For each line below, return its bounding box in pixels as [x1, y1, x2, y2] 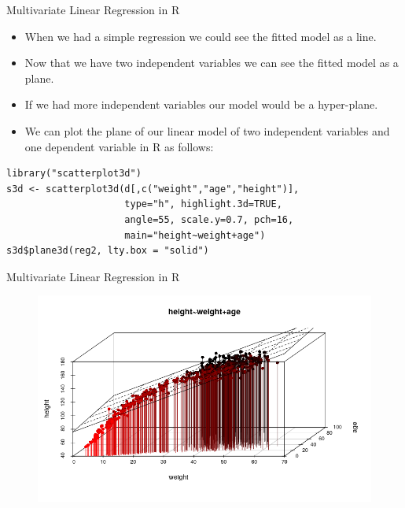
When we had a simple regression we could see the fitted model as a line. [24, 28, 377, 44]
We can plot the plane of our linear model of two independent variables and [24, 122, 390, 139]
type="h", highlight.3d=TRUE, [124, 198, 282, 210]
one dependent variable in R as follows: [24, 138, 214, 154]
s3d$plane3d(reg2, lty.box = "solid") [6, 245, 209, 257]
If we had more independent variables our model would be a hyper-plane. [24, 96, 378, 113]
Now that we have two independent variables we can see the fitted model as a [24, 54, 399, 71]
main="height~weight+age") [124, 229, 266, 241]
